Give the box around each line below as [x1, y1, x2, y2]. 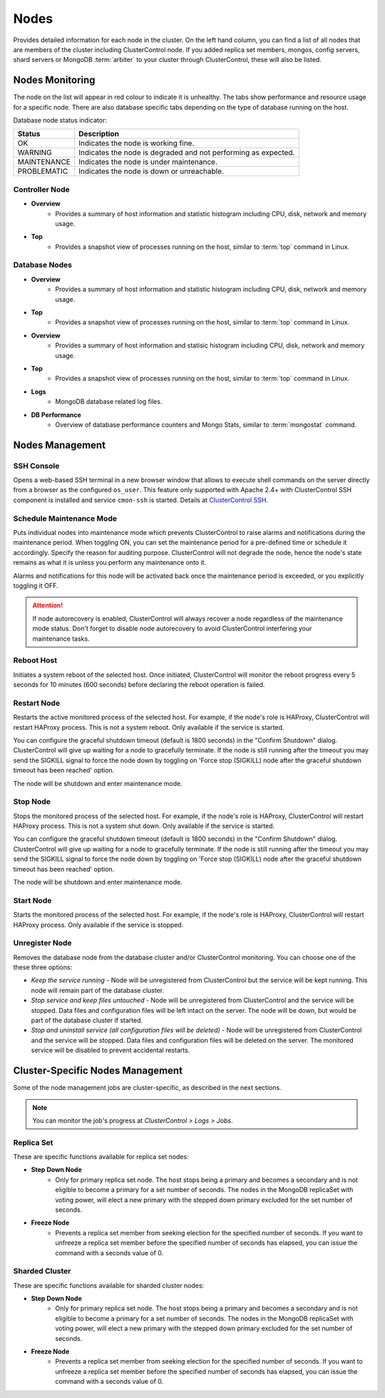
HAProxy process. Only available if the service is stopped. [13, 920, 184, 929]
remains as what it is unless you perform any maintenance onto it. [13, 558, 207, 567]
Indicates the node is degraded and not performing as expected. [78, 148, 295, 158]
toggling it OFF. [13, 581, 58, 590]
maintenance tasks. [32, 634, 90, 643]
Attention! [32, 601, 63, 610]
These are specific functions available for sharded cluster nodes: [13, 1281, 205, 1290]
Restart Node [13, 698, 61, 708]
